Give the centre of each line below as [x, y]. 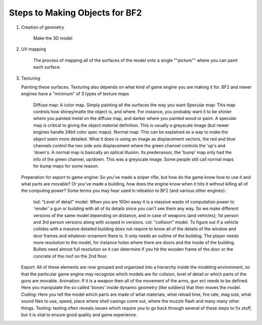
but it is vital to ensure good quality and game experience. [79, 315]
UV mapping [33, 49]
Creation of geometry [43, 27]
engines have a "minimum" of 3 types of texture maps [75, 94]
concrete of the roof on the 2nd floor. [70, 256]
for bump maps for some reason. [66, 166]
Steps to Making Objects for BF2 [75, 13]
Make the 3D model [53, 38]
